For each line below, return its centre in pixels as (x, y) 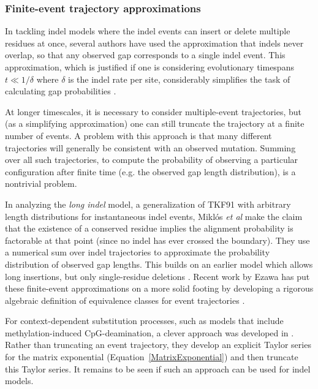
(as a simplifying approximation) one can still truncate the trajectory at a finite (155, 123)
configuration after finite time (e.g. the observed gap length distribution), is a (150, 171)
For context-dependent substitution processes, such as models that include (144, 321)
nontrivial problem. (41, 183)
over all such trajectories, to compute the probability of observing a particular (152, 160)
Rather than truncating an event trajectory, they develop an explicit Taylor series (158, 345)
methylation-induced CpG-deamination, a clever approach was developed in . (150, 332)
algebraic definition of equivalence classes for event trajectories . (125, 300)
